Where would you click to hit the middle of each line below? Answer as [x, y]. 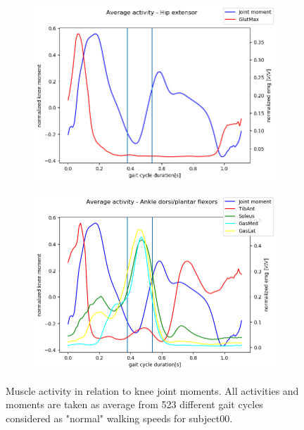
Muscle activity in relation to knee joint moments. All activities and [152, 390]
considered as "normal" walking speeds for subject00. [119, 418]
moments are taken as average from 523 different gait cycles [134, 404]
